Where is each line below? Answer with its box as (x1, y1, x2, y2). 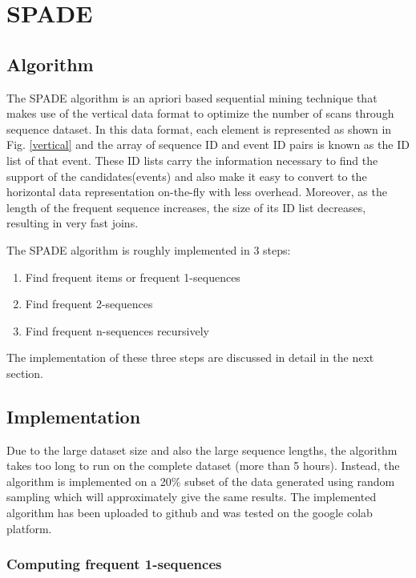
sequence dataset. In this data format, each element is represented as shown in (6, 120, 392, 137)
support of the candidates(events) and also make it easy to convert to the (6, 167, 367, 184)
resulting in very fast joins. (6, 215, 139, 231)
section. (6, 364, 43, 381)
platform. (6, 520, 52, 536)
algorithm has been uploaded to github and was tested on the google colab (6, 504, 373, 521)
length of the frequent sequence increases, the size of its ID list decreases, (6, 199, 366, 215)
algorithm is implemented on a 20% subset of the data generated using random (6, 472, 395, 489)
